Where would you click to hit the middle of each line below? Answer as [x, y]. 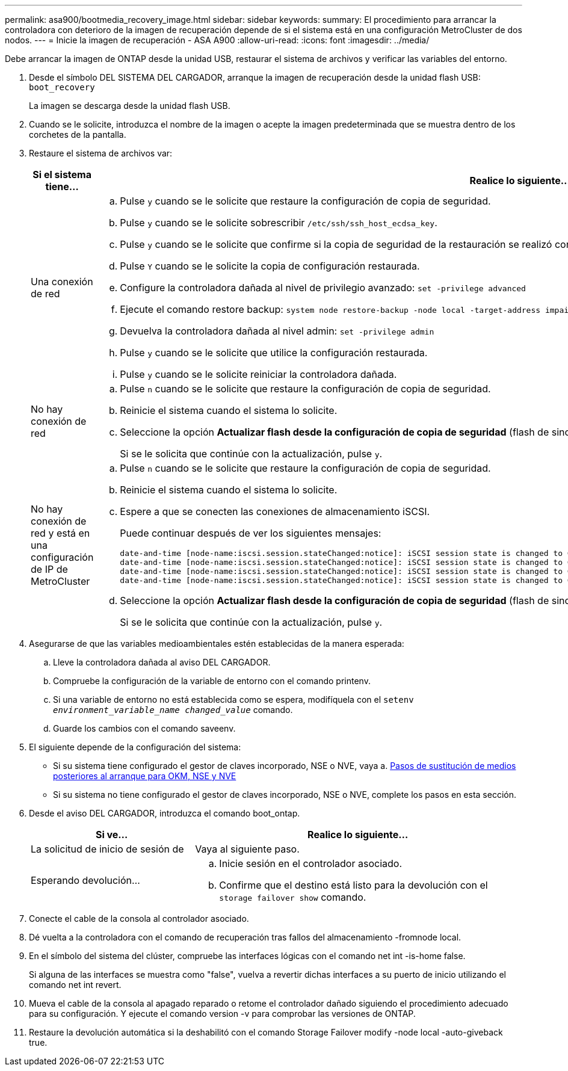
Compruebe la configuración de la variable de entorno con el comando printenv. [212, 681]
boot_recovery [62, 87]
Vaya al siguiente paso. [247, 849]
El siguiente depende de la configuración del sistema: [135, 747]
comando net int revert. [75, 985]
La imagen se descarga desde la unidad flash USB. [130, 106]
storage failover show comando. [293, 897]
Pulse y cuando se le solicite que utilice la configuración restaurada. [274, 353]
